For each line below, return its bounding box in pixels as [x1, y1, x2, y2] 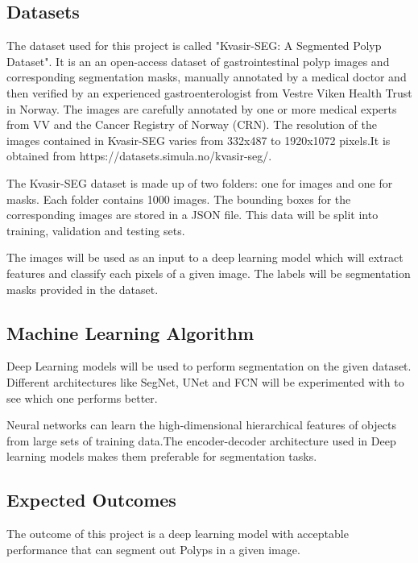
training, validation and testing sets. [6, 221, 185, 238]
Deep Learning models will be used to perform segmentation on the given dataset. [6, 358, 412, 375]
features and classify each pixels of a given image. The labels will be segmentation [6, 264, 411, 281]
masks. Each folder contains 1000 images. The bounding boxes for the [6, 190, 351, 207]
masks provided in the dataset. [6, 280, 159, 297]
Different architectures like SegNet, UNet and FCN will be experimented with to [6, 373, 404, 390]
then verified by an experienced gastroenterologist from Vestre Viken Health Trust [6, 84, 412, 101]
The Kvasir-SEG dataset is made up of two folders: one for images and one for [6, 174, 393, 191]
